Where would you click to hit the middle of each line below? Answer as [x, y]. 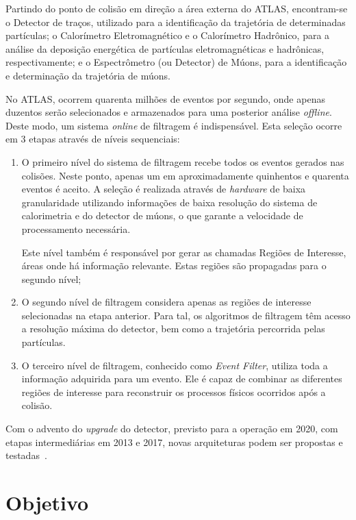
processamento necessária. [76, 228]
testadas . [26, 455]
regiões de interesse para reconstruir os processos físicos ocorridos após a [174, 392]
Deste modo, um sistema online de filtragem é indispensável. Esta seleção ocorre [174, 125]
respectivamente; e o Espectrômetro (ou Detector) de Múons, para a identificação [176, 62]
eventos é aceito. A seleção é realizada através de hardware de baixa [164, 189]
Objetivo [47, 502]
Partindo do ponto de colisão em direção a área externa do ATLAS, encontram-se [177, 8]
